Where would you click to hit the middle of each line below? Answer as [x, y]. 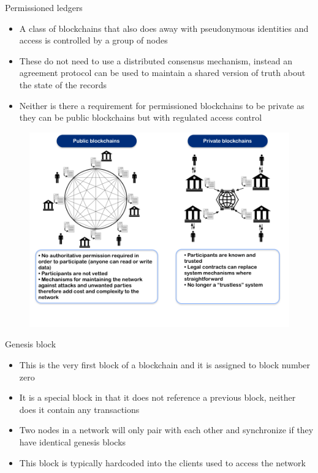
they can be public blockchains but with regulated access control [141, 117]
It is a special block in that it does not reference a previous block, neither [157, 397]
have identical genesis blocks [73, 441]
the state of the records [63, 84]
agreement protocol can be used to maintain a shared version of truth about [162, 73]
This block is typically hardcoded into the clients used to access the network [162, 462]
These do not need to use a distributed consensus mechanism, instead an [156, 60]
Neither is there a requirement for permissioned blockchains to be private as [162, 105]
